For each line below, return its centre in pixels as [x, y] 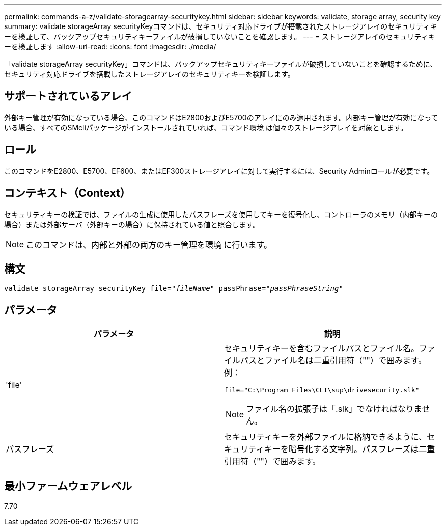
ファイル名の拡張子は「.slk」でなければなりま [334, 409]
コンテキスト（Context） [67, 193]
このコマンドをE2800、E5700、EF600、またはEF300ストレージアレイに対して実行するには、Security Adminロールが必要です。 [219, 171]
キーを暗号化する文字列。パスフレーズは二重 [350, 449]
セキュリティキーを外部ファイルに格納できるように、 [326, 437]
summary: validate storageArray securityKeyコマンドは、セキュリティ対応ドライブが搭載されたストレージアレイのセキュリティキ [221, 26]
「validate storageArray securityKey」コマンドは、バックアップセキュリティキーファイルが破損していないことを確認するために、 [221, 64]
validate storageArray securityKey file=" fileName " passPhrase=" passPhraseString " [174, 289]
